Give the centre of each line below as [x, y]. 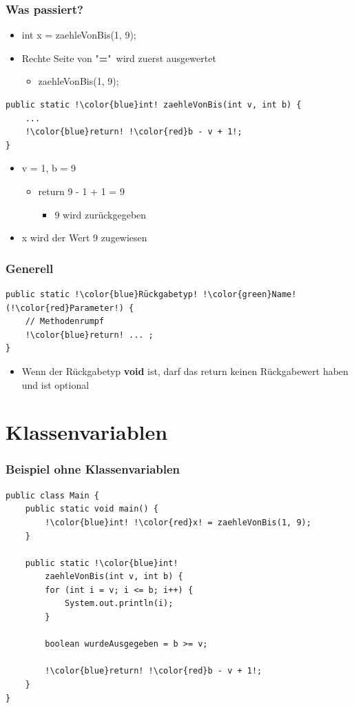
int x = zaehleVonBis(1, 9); [79, 35]
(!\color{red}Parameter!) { [70, 308]
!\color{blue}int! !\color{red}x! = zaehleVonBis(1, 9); [178, 522]
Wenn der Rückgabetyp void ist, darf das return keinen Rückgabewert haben [185, 371]
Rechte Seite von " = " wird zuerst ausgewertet [119, 58]
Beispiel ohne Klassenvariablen [93, 469]
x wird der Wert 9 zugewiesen [84, 237]
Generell [30, 268]
